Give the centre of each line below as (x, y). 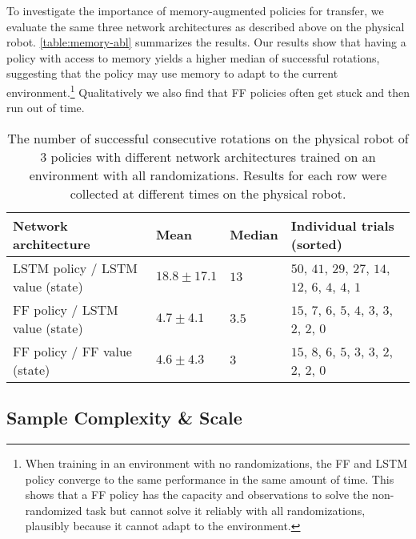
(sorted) (316, 243)
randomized (54, 510)
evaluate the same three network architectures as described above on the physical (206, 26)
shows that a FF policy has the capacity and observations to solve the (197, 495)
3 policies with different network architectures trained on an (208, 156)
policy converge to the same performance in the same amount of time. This (210, 479)
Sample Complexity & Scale (124, 418)
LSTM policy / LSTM (76, 267)
